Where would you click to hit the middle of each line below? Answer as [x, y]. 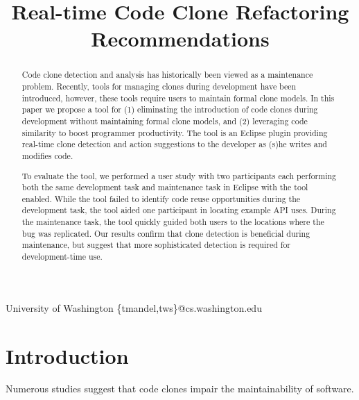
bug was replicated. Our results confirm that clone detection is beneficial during [166, 233]
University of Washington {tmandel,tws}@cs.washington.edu [134, 307]
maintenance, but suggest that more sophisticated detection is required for [156, 245]
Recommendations [180, 39]
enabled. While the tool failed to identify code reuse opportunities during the [161, 198]
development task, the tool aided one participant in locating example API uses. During [179, 210]
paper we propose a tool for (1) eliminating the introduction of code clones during [170, 109]
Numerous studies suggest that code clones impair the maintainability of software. [180, 389]
